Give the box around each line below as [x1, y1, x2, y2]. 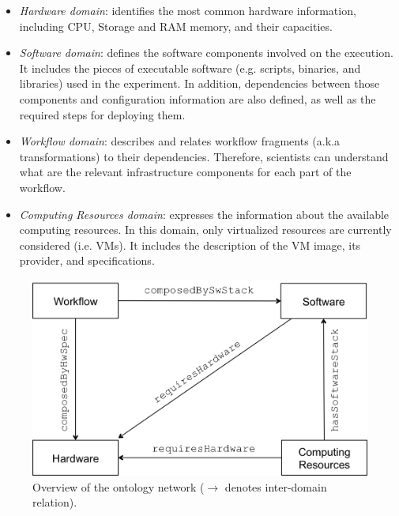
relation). [32, 494, 77, 510]
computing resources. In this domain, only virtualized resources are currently [19, 221, 392, 238]
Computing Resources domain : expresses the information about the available [19, 205, 390, 222]
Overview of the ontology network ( [32, 478, 205, 495]
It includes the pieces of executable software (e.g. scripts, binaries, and [19, 59, 361, 76]
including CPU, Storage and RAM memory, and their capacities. [19, 17, 333, 34]
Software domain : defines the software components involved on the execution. [19, 44, 393, 61]
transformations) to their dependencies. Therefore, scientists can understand [19, 148, 389, 164]
